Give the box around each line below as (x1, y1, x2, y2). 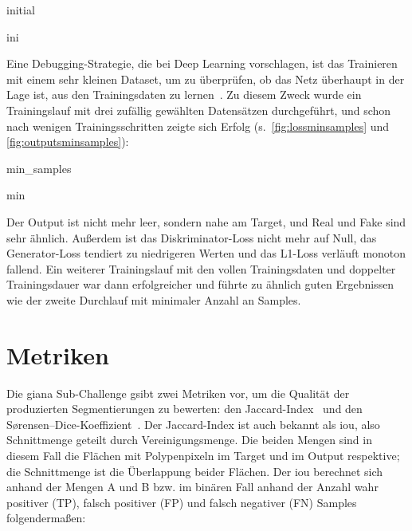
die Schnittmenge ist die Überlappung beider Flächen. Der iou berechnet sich (6, 462, 383, 479)
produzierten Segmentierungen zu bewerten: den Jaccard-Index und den (6, 400, 363, 417)
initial (6, 2, 35, 18)
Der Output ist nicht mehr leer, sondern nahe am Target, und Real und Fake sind (6, 213, 406, 230)
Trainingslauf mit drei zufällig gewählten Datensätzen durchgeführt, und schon (6, 101, 391, 118)
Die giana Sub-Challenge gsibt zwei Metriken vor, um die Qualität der (6, 384, 350, 401)
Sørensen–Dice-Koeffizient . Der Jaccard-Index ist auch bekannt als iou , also (6, 415, 380, 432)
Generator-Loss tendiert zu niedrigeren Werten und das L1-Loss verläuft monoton (6, 245, 406, 262)
